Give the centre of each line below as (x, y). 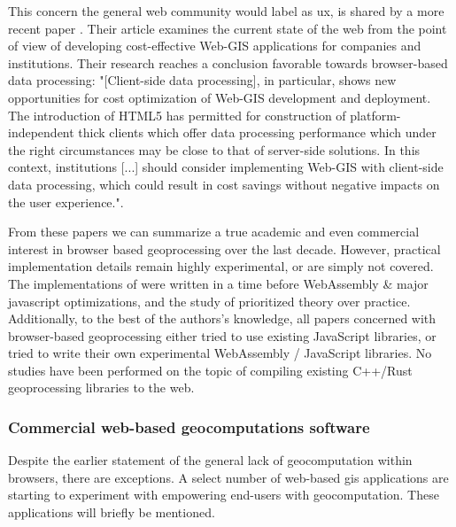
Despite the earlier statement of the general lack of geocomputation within (210, 460)
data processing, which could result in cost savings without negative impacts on (224, 184)
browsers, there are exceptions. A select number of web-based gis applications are (228, 477)
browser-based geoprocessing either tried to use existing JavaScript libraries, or (222, 335)
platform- (375, 115)
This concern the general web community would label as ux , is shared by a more (226, 11)
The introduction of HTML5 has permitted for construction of (177, 115)
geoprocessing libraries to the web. (101, 387)
